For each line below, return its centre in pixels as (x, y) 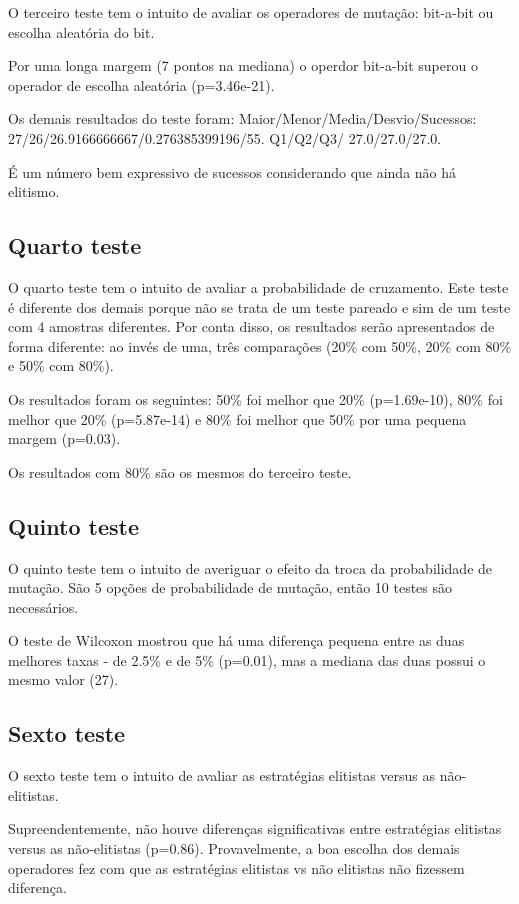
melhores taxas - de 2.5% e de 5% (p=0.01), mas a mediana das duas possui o (247, 659)
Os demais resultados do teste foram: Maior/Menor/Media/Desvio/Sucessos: (242, 118)
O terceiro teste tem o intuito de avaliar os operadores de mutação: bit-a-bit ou (251, 12)
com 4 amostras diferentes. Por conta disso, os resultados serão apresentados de (251, 326)
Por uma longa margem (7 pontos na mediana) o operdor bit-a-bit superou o (243, 65)
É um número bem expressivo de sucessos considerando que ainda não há (232, 171)
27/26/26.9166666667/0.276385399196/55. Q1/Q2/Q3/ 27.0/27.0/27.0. (225, 137)
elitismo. (34, 191)
